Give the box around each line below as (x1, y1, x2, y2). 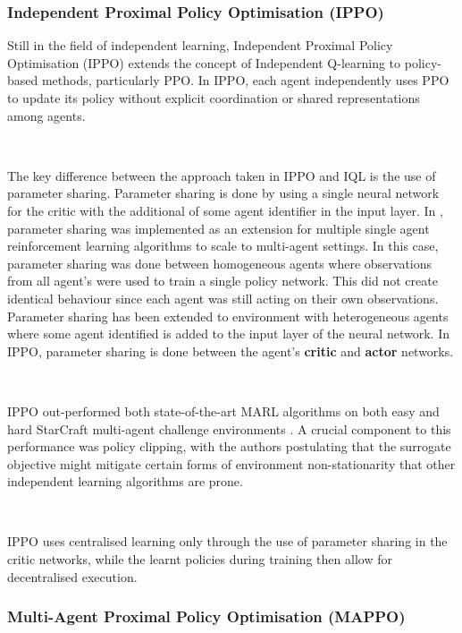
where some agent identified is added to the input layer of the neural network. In (7, 324, 449, 343)
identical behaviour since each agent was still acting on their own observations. (7, 288, 439, 307)
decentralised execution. (7, 567, 138, 586)
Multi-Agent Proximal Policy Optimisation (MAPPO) (7, 605, 406, 628)
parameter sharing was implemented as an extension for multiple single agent (7, 218, 430, 237)
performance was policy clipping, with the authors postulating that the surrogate (7, 437, 451, 456)
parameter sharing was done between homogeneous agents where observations (7, 253, 433, 272)
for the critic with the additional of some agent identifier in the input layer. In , (7, 201, 443, 219)
